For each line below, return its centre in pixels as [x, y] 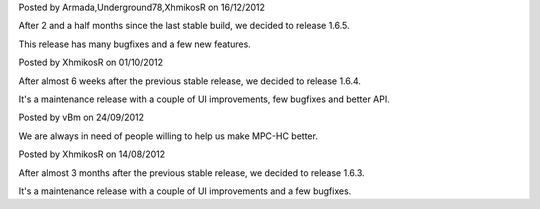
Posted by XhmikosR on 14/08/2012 [91, 154]
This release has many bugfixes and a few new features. [135, 44]
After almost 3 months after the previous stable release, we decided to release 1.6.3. [191, 172]
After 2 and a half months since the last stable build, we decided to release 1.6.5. [184, 26]
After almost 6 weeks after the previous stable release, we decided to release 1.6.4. [190, 81]
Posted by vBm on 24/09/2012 [81, 117]
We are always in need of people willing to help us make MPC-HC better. [168, 136]
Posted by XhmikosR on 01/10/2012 [91, 62]
